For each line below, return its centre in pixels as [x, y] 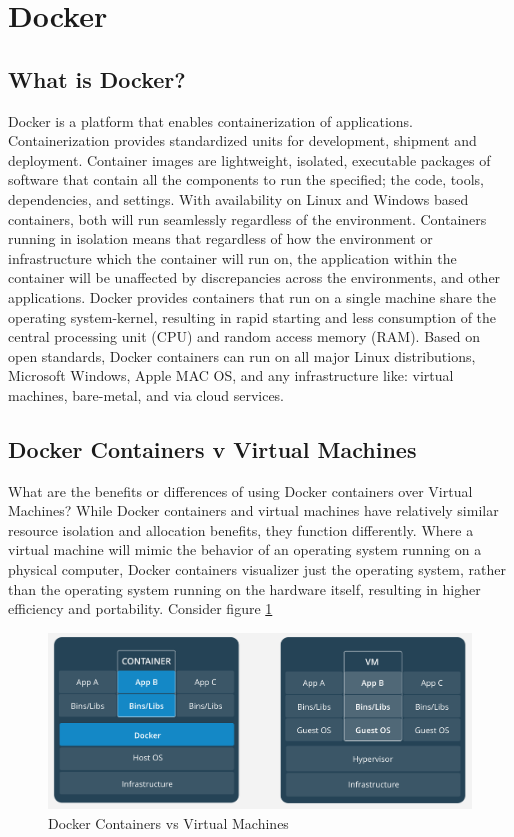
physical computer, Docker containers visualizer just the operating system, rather [257, 569]
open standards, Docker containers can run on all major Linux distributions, [242, 355]
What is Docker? [97, 78]
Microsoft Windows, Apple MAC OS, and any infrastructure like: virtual [231, 375]
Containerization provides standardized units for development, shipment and [242, 140]
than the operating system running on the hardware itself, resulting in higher [244, 588]
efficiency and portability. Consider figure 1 [140, 608]
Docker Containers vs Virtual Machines [168, 822]
